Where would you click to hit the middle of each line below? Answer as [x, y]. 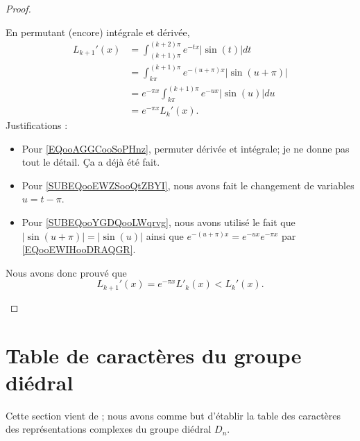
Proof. [18, 8]
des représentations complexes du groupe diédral [109, 429]
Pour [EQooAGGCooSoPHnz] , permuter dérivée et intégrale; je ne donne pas [186, 148]
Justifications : [37, 125]
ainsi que [165, 235]
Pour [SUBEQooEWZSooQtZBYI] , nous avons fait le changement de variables [188, 185]
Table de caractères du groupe [154, 355]
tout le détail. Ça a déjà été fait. [91, 162]
